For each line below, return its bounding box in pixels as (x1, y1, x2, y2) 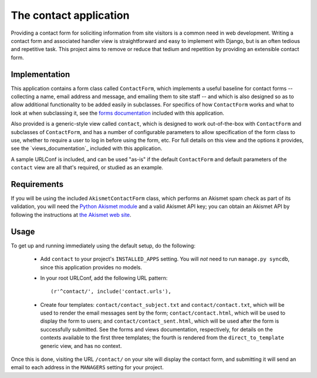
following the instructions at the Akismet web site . (11, 211, 131, 218)
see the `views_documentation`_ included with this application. (11, 145, 163, 152)
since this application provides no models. (40, 263, 142, 270)
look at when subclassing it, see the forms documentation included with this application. (11, 109, 224, 116)
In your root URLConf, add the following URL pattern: (40, 274, 168, 282)
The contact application (11, 9, 130, 22)
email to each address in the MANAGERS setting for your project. (11, 364, 164, 371)
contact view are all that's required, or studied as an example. (11, 164, 164, 171)
